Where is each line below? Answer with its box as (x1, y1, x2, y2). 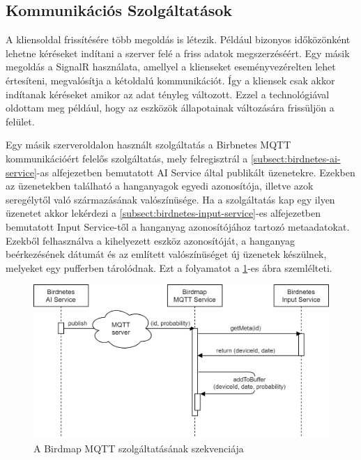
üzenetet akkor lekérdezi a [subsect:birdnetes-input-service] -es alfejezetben (6, 206, 321, 220)
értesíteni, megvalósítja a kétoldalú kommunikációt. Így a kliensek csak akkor (6, 72, 335, 87)
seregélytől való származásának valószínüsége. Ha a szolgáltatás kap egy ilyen (6, 192, 335, 206)
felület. (6, 114, 35, 128)
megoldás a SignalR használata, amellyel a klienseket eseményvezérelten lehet (6, 59, 336, 74)
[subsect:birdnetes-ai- (250, 151, 341, 165)
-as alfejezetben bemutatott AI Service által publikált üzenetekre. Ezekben (36, 164, 355, 179)
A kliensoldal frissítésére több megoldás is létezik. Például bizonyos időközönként (6, 32, 351, 47)
